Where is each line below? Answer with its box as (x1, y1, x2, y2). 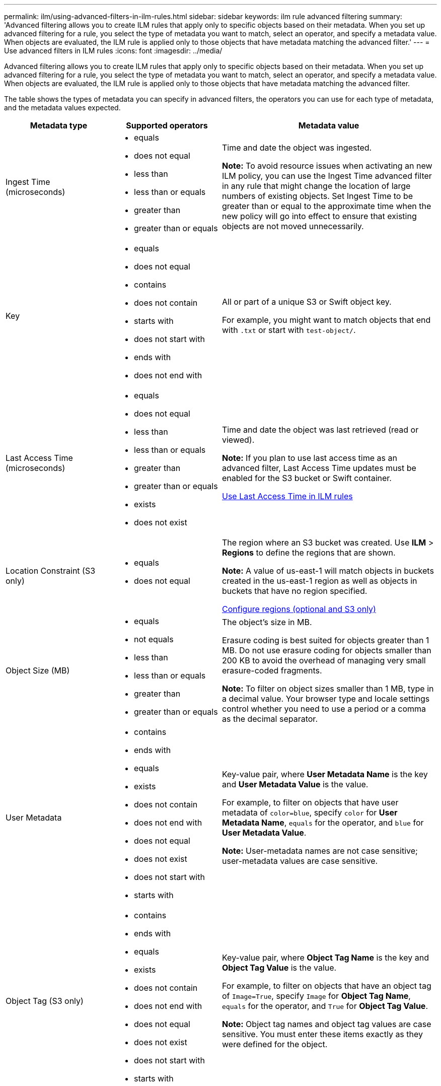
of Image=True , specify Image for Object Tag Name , (222, 991, 411, 1001)
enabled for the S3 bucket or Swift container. (222, 473, 392, 483)
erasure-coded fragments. (222, 665, 322, 675)
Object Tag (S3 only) (6, 996, 84, 1006)
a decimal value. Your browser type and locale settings (222, 694, 430, 704)
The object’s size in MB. (222, 617, 312, 627)
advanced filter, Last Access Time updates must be (222, 463, 416, 473)
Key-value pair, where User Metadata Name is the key (222, 769, 428, 779)
